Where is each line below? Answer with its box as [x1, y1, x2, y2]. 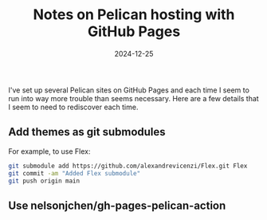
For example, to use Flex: [8, 146, 91, 156]
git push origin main [8, 177, 80, 185]
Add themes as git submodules [8, 125, 166, 139]
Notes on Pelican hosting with [33, 6, 235, 24]
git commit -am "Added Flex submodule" [8, 169, 141, 177]
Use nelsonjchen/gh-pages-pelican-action [8, 198, 226, 212]
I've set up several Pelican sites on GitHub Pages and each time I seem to [8, 85, 249, 95]
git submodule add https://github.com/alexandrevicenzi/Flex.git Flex [8, 162, 248, 170]
